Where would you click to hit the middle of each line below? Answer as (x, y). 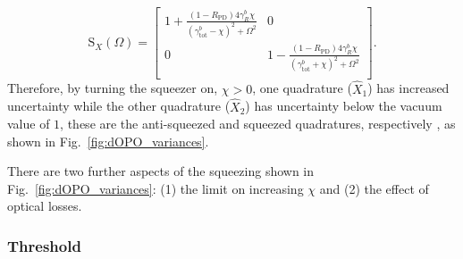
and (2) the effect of (374, 188)
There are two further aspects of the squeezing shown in (161, 171)
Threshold (44, 245)
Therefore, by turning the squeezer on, (113, 88)
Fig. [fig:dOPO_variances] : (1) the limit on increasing (156, 188)
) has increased (408, 88)
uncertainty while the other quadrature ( (119, 106)
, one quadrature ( (302, 88)
